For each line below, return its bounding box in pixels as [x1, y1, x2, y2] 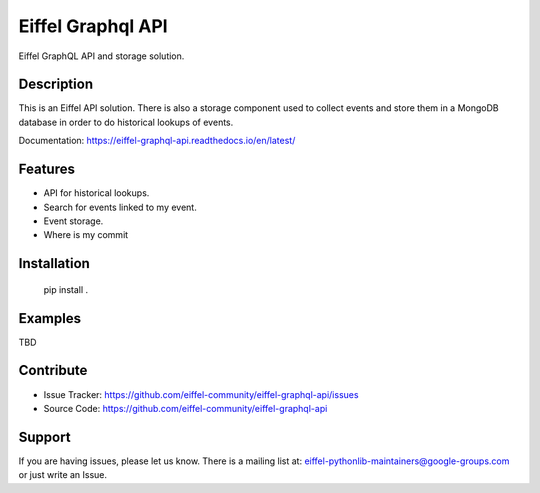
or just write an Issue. [18, 469, 108, 481]
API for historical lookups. [43, 187, 150, 199]
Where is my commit [43, 229, 129, 241]
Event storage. [43, 215, 104, 227]
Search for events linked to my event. [43, 201, 197, 213]
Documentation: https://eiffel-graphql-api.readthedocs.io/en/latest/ [18, 135, 296, 147]
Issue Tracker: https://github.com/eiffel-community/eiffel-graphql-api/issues [43, 388, 359, 400]
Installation [18, 255, 90, 272]
